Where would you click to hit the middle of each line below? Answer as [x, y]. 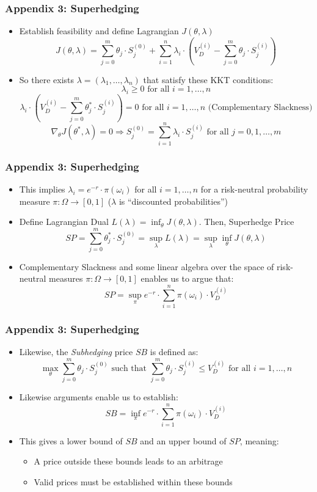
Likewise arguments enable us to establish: [99, 397]
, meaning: [259, 440]
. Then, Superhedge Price [246, 222]
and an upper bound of [183, 440]
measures [66, 278]
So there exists [47, 79]
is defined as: [174, 352]
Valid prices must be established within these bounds [133, 482]
